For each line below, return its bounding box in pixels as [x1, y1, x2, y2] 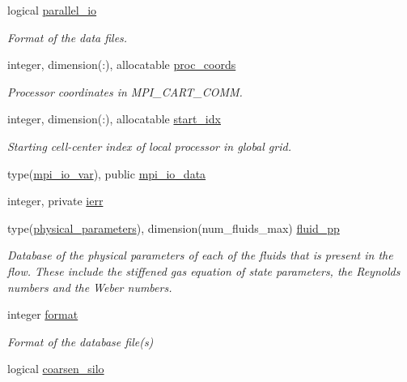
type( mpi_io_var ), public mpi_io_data [7, 165, 206, 182]
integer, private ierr [7, 192, 104, 209]
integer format [7, 306, 78, 323]
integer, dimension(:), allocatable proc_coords [7, 56, 236, 73]
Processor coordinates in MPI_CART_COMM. [7, 83, 243, 100]
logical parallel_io [7, 2, 97, 18]
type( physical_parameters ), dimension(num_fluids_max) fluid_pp [7, 219, 340, 236]
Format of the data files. [7, 28, 128, 45]
